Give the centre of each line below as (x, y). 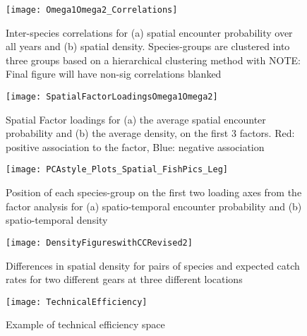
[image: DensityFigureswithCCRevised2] (99, 242)
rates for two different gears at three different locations (124, 279)
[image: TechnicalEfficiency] (77, 302)
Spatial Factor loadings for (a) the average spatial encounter (136, 119)
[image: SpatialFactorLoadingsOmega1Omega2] (112, 97)
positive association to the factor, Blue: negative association (135, 146)
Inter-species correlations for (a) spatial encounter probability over (149, 32)
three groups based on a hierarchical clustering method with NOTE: (153, 60)
